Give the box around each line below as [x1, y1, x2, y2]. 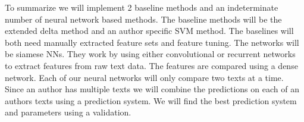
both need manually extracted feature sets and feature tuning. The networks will [5, 36, 299, 48]
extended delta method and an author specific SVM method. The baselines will [5, 24, 294, 37]
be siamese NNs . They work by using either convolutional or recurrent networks [5, 48, 296, 60]
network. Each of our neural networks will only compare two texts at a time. [5, 71, 284, 83]
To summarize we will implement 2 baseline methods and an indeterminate [5, 1, 278, 13]
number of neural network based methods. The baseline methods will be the [5, 12, 282, 25]
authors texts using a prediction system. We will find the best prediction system [5, 94, 297, 107]
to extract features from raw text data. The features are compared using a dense [5, 59, 298, 71]
